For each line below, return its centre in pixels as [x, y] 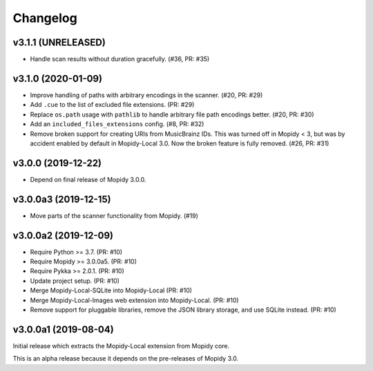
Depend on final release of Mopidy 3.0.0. [88, 179]
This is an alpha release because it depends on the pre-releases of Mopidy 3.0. [125, 359]
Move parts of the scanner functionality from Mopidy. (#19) [114, 215]
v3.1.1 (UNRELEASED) [59, 42]
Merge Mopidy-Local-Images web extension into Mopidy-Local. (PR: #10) [134, 300]
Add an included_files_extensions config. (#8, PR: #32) [117, 124]
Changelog [45, 18]
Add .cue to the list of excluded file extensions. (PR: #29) [112, 105]
